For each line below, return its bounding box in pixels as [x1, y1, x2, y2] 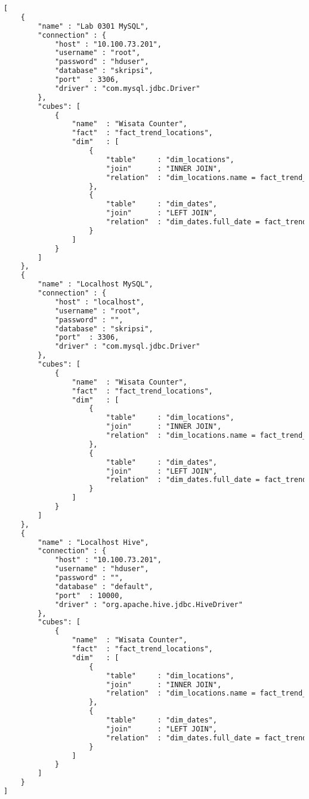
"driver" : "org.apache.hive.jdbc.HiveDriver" [54, 600, 243, 609]
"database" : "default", [54, 582, 153, 591]
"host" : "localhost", [54, 297, 145, 306]
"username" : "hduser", [54, 565, 149, 574]
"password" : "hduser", [54, 57, 149, 66]
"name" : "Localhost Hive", [38, 538, 149, 547]
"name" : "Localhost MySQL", [38, 280, 153, 289]
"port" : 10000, [54, 591, 123, 600]
